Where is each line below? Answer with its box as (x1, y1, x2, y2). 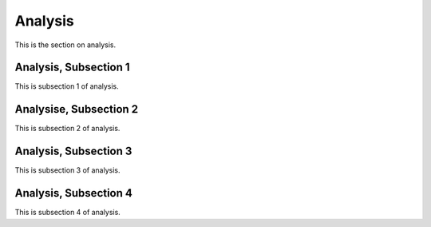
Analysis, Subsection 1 (14, 61, 131, 74)
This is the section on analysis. (14, 40, 116, 50)
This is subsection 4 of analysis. (14, 208, 121, 217)
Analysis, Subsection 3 (14, 145, 132, 158)
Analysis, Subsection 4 (14, 186, 133, 200)
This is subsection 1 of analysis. (14, 82, 119, 91)
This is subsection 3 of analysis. (14, 165, 121, 175)
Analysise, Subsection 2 (14, 102, 139, 116)
